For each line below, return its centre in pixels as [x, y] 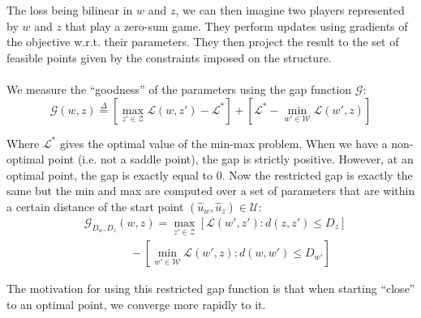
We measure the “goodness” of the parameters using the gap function [179, 89]
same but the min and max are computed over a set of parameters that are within [211, 191]
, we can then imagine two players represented [290, 10]
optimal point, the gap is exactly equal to [110, 174]
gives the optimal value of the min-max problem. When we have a [223, 143]
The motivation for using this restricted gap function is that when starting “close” [211, 288]
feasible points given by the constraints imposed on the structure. [169, 57]
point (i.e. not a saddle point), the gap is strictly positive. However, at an [231, 159]
